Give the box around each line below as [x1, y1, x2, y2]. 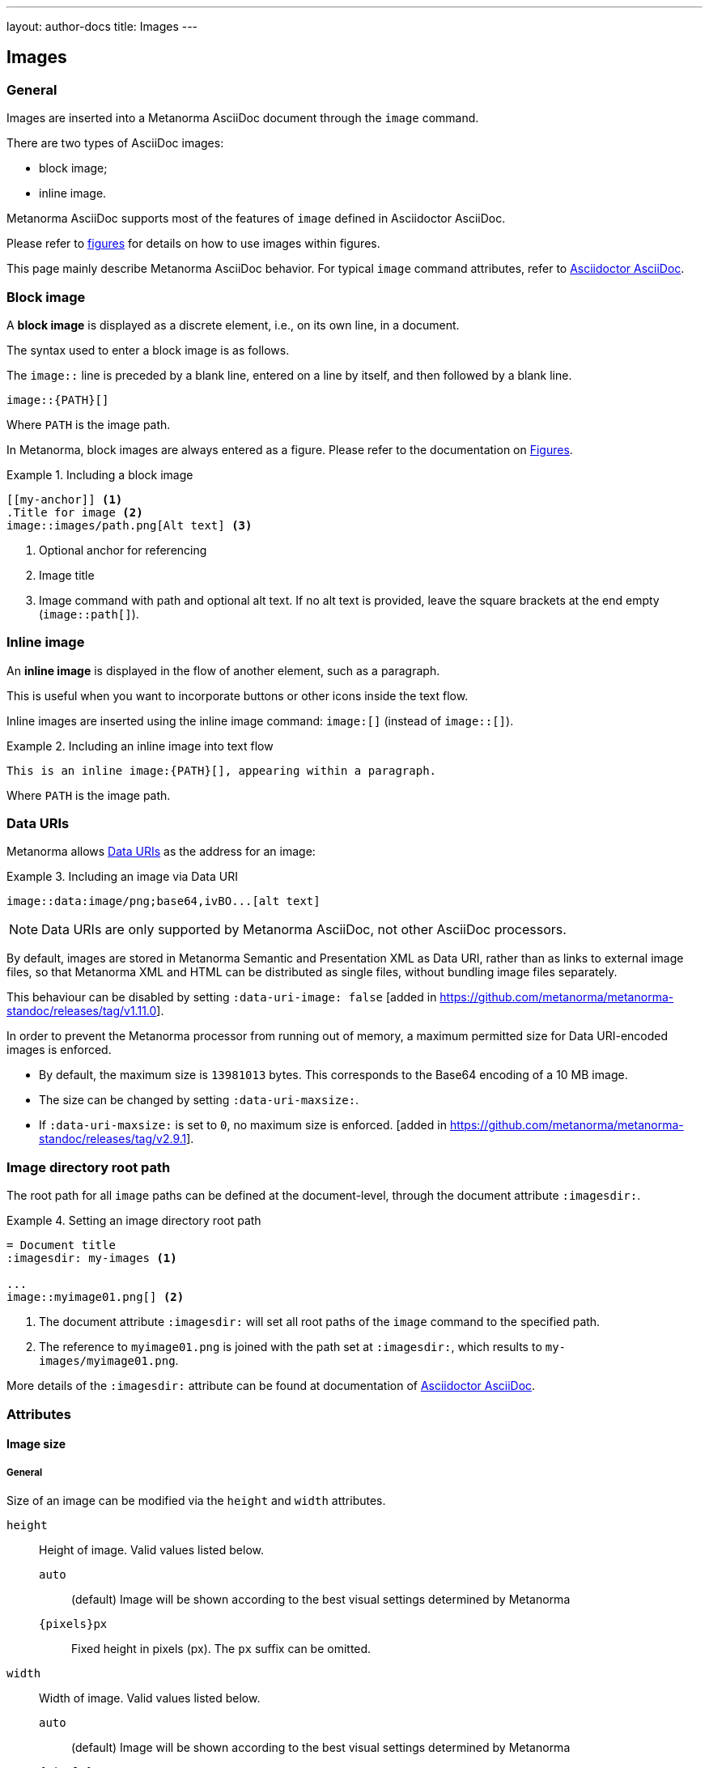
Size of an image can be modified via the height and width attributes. [6, 1493, 386, 1507]
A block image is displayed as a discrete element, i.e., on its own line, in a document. [6, 317, 460, 332]
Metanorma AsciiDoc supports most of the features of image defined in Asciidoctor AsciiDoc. [6, 211, 506, 226]
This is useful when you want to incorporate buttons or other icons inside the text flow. [6, 688, 469, 703]
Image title [39, 567, 95, 582]
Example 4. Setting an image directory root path [6, 1213, 261, 1228]
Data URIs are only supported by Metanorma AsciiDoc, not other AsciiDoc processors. [41, 921, 567, 938]
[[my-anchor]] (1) [6, 492, 123, 506]
